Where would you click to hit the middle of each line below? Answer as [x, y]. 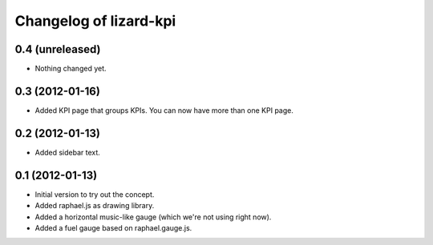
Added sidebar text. [67, 152]
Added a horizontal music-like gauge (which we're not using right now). [153, 217]
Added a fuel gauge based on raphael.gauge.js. [113, 227]
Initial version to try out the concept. [95, 194]
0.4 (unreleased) [58, 49]
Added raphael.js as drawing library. [95, 206]
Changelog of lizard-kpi [95, 21]
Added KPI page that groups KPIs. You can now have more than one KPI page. [164, 110]
